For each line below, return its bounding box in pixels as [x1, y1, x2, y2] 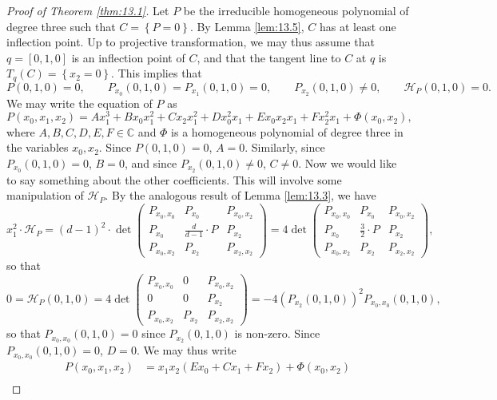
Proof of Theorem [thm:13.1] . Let [6, 2, 169, 18]
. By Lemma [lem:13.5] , [189, 18, 304, 34]
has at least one [319, 18, 396, 34]
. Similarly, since [245, 139, 325, 156]
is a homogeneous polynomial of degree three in [171, 123, 404, 140]
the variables [6, 139, 69, 156]
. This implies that [111, 65, 202, 81]
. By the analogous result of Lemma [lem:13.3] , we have [105, 187, 376, 204]
